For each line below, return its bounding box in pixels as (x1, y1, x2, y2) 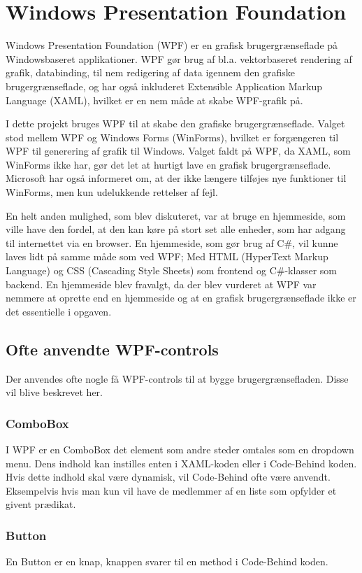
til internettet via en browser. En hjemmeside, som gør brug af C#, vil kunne (6, 235, 338, 250)
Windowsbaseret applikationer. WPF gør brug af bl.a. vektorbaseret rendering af (6, 51, 352, 66)
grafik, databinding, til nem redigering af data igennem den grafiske (6, 65, 296, 80)
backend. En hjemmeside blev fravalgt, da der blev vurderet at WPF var (6, 276, 317, 291)
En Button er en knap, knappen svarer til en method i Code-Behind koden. (6, 554, 328, 569)
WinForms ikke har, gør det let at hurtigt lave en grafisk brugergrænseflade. (6, 157, 331, 171)
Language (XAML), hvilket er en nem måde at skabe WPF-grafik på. (6, 92, 303, 107)
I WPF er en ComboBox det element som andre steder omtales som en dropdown (6, 442, 354, 457)
